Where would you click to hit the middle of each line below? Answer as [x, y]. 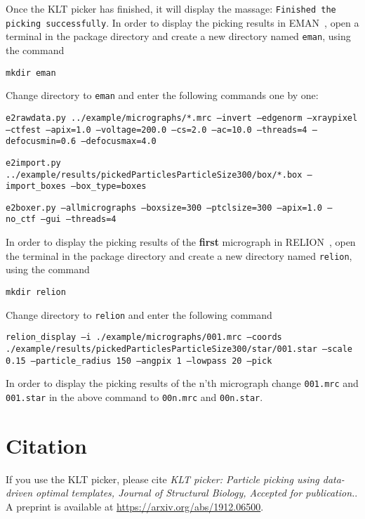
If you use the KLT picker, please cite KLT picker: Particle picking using [162, 479]
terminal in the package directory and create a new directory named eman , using [178, 36]
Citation [46, 445]
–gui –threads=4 [79, 219]
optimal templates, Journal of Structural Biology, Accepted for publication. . [197, 493]
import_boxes [36, 186]
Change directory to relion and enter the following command [139, 314]
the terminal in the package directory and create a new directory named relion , [179, 255]
